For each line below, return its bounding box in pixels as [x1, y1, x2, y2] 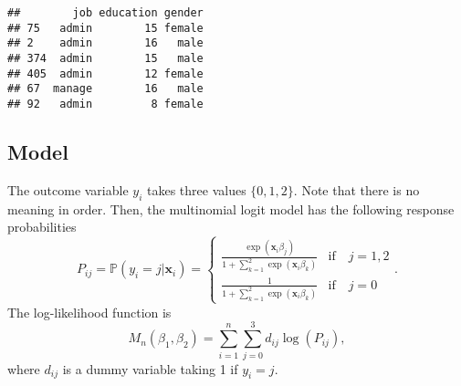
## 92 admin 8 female [7, 97, 204, 110]
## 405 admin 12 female [7, 67, 204, 80]
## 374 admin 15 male [7, 51, 204, 65]
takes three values [147, 180, 246, 199]
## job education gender [7, 6, 204, 19]
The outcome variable [7, 180, 129, 199]
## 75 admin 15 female [7, 21, 204, 35]
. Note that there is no [293, 180, 420, 199]
